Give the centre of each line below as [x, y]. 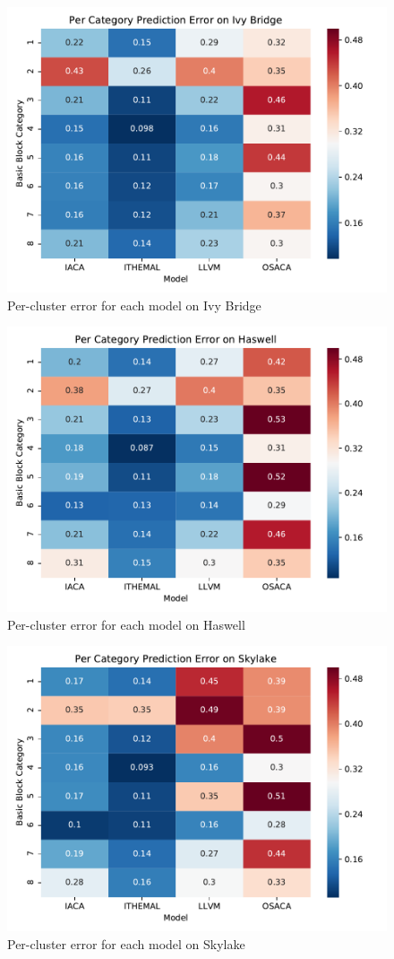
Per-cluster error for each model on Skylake [126, 943]
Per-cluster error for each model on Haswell [126, 624]
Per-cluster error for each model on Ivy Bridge [134, 305]
